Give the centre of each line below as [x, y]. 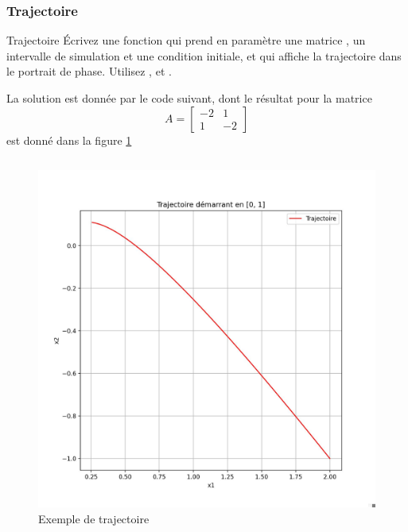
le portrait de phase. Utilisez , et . [89, 71]
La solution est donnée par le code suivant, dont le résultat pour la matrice [189, 98]
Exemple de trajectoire [94, 518]
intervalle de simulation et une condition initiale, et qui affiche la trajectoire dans [204, 55]
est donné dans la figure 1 [69, 140]
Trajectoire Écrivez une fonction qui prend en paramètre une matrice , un [186, 40]
